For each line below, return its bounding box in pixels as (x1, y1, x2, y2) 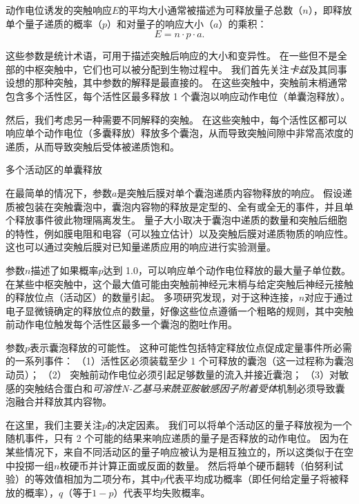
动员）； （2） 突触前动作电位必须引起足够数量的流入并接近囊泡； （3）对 (6, 367, 339, 382)
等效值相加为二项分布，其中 (34, 472, 160, 486)
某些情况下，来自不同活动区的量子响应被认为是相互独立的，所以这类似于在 (6, 445, 344, 459)
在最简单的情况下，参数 (6, 185, 112, 200)
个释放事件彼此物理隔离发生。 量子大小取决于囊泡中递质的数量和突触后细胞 (6, 213, 347, 227)
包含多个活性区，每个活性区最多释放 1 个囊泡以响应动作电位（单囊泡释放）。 (6, 88, 351, 103)
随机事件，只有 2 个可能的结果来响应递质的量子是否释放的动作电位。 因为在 (6, 431, 349, 445)
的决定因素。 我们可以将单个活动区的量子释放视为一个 (107, 417, 352, 432)
